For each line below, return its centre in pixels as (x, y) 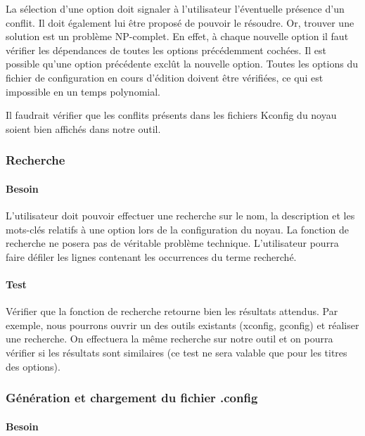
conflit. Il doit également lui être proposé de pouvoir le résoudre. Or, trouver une (180, 22)
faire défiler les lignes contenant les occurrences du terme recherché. (151, 256)
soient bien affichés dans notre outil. (83, 128)
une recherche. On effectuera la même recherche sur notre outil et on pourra (169, 339)
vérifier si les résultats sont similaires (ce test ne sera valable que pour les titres (177, 352)
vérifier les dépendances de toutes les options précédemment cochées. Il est (166, 50)
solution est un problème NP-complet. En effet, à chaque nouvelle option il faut (177, 36)
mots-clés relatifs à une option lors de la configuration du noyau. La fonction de (177, 229)
